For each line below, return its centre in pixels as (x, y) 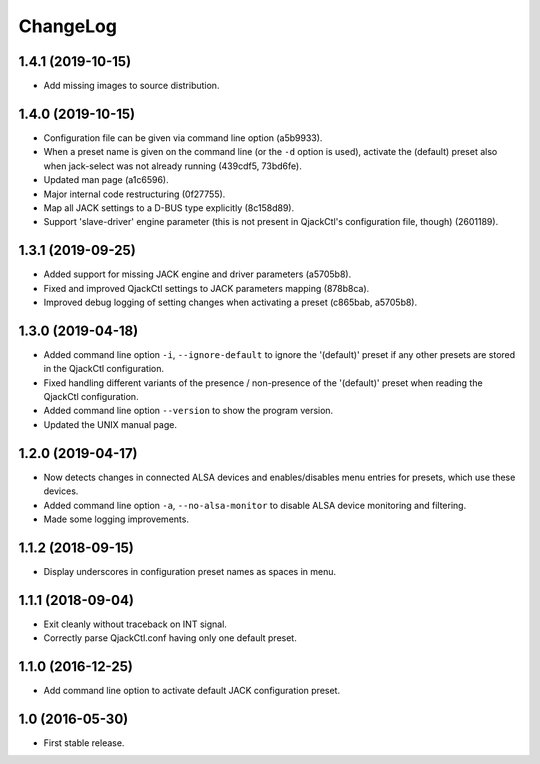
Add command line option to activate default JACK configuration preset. (191, 691)
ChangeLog (67, 26)
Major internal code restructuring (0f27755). (134, 194)
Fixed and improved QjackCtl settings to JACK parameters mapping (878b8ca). (206, 288)
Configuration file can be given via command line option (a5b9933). (183, 137)
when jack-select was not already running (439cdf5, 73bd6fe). (172, 166)
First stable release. (84, 742)
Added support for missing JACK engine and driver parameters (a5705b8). (197, 274)
